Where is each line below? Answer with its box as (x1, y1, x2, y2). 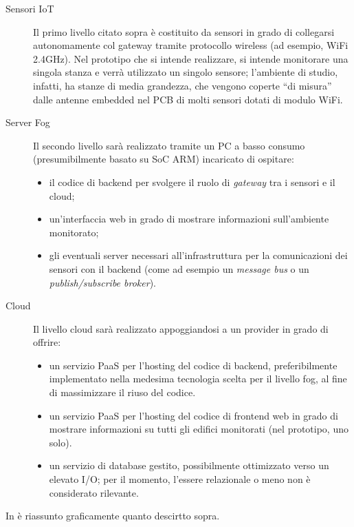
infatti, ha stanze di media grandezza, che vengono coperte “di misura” (33, 78, 332, 92)
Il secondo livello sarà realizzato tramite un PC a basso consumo (33, 138, 305, 152)
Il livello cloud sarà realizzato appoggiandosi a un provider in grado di (33, 321, 329, 335)
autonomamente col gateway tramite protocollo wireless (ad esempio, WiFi (33, 38, 349, 52)
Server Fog (5, 115, 50, 130)
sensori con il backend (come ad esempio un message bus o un (49, 261, 309, 276)
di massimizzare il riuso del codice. (49, 385, 196, 400)
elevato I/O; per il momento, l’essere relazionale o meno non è (49, 472, 311, 486)
